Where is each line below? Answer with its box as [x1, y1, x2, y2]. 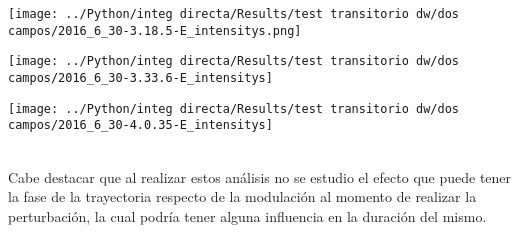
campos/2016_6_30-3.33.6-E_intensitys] [8, 70, 273, 85]
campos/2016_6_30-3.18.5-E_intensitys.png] [8, 23, 302, 38]
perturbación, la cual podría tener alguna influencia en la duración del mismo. [8, 205, 487, 226]
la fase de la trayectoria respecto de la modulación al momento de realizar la [8, 186, 477, 207]
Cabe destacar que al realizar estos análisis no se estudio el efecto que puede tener [8, 166, 512, 187]
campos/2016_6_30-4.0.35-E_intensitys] [8, 118, 273, 133]
